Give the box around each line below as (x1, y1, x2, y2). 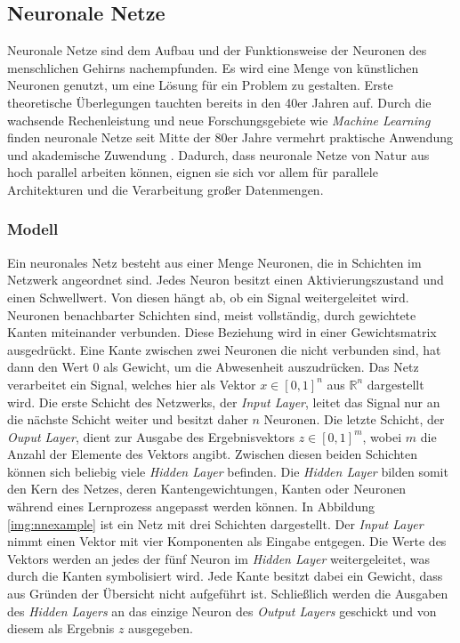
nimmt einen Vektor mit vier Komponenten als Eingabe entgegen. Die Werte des (7, 532, 447, 551)
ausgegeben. (128, 619, 193, 638)
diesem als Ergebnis (7, 619, 115, 638)
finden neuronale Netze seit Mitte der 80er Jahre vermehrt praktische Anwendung (7, 128, 454, 147)
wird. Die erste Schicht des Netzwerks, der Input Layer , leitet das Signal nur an (7, 392, 440, 411)
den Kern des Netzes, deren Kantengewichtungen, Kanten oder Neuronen (7, 479, 406, 498)
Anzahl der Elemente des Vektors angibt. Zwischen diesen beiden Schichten (7, 445, 418, 463)
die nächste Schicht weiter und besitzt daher (7, 410, 248, 429)
